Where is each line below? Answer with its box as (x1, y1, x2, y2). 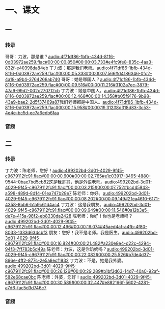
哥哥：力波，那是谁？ (5, 54, 48, 59)
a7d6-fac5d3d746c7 (5, 285, 47, 291)
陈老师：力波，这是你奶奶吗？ (46, 246, 107, 252)
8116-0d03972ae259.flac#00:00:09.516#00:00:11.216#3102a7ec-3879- (5, 82, 150, 87)
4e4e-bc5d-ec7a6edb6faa (5, 110, 59, 115)
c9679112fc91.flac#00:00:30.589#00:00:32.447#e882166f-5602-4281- (5, 280, 150, 285)
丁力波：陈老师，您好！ (5, 168, 53, 173)
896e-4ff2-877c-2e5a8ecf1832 (5, 257, 69, 263)
